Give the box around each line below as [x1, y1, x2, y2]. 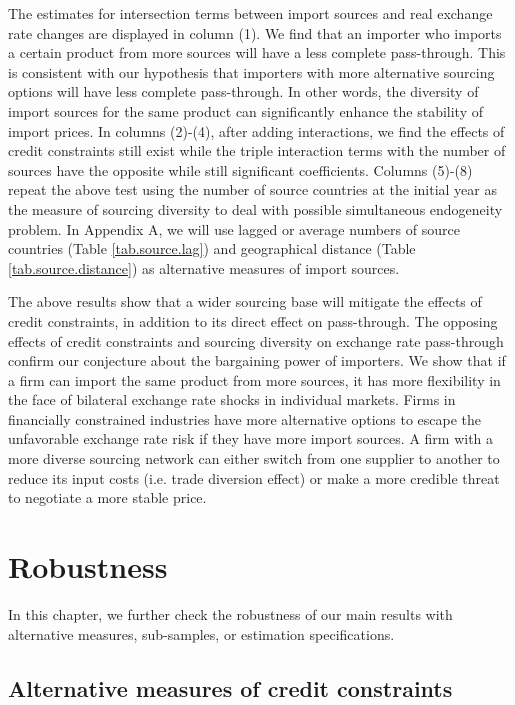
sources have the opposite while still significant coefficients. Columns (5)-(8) [8, 159, 473, 180]
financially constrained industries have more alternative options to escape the [8, 408, 482, 429]
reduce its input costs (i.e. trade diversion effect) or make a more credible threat [8, 467, 500, 488]
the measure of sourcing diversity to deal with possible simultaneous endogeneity [8, 198, 503, 219]
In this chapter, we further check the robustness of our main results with [8, 603, 453, 624]
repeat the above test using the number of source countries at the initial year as [8, 179, 497, 200]
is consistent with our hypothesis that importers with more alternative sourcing [8, 61, 495, 82]
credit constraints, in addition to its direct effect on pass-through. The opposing [8, 310, 498, 331]
